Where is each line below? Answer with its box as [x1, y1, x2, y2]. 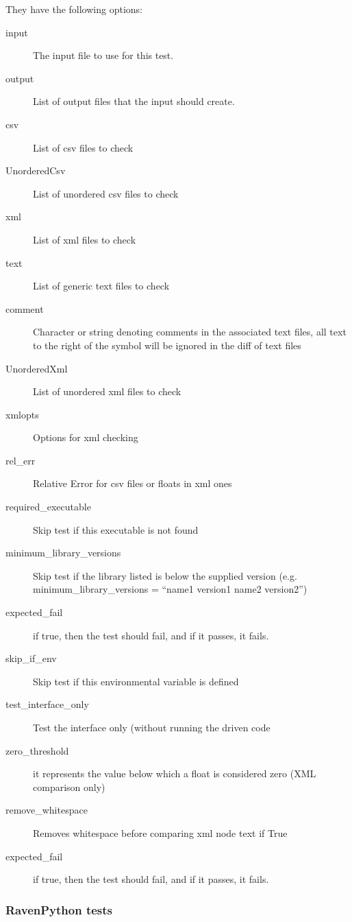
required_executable [5, 499, 91, 514]
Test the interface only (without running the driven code [33, 720, 271, 734]
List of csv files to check [33, 140, 134, 154]
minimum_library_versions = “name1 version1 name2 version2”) [33, 582, 307, 596]
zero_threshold [5, 743, 69, 757]
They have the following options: [5, 2, 142, 16]
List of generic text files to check [33, 279, 170, 293]
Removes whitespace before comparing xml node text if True [33, 825, 288, 840]
